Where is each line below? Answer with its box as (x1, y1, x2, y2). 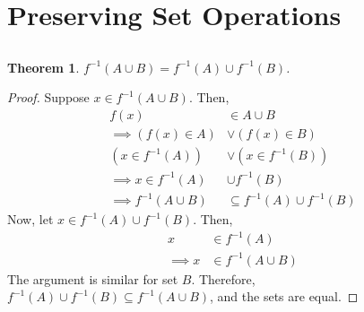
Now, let (7, 210, 54, 229)
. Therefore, (191, 269, 256, 288)
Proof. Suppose (7, 88, 90, 107)
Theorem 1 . (7, 57, 80, 76)
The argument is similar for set (7, 269, 178, 288)
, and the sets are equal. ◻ (210, 287, 359, 306)
